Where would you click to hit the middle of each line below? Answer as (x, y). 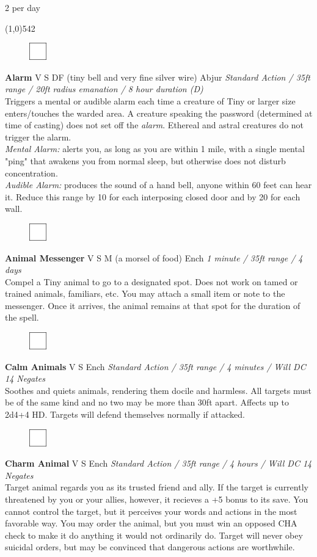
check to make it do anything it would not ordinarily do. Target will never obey (154, 535)
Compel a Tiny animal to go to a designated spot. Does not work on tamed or (151, 281)
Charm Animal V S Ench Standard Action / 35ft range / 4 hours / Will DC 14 (158, 463)
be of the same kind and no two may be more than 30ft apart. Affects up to (147, 402)
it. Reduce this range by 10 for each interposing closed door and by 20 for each (153, 196)
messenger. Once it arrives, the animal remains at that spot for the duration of (153, 305)
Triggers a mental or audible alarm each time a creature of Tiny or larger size (150, 100)
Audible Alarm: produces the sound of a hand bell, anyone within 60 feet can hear (158, 185)
